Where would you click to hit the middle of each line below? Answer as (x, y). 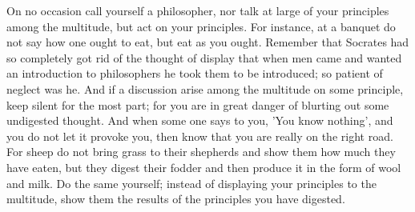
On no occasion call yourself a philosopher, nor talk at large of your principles (198, 10)
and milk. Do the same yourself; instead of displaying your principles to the (191, 183)
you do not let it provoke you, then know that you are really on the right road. (200, 136)
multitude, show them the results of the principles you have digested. (176, 199)
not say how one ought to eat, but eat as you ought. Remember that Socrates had (208, 42)
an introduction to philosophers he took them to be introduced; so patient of (195, 73)
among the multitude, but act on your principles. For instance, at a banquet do (201, 26)
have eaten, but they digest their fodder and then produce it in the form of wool (204, 167)
